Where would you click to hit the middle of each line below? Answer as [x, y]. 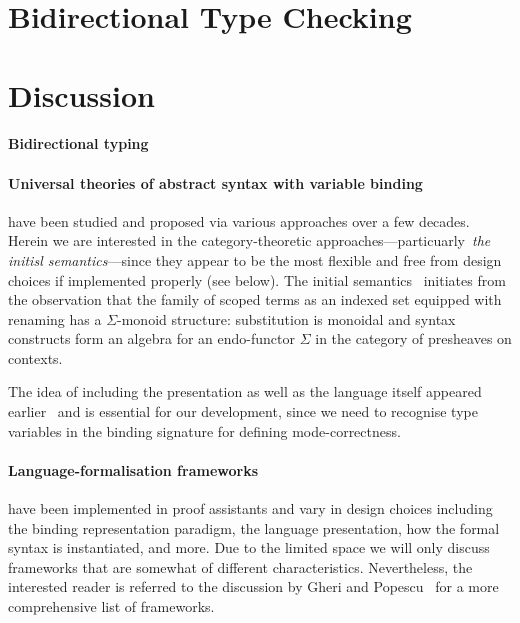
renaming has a [55, 318]
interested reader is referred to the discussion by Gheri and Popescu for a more [253, 586]
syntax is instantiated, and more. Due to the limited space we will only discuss [249, 547]
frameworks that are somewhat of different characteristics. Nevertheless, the [240, 566]
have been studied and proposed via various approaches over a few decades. [239, 220]
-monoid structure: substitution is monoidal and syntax [286, 318]
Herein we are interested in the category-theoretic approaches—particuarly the [249, 240]
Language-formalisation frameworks [133, 469]
